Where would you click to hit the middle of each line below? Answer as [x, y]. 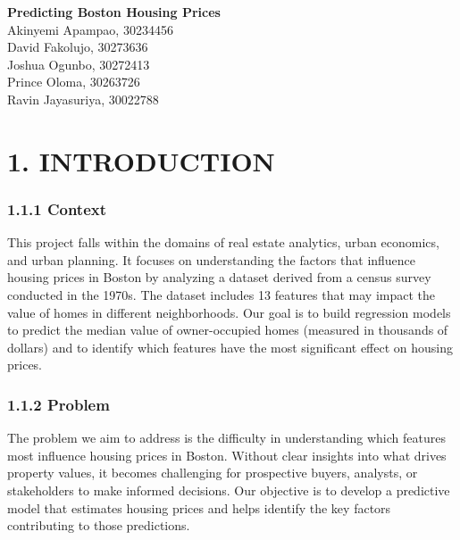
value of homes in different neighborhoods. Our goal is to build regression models [229, 312]
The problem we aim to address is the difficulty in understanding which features [226, 438]
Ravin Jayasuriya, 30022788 [83, 99]
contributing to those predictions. [99, 525]
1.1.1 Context [57, 208]
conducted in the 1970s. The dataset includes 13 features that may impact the [222, 294]
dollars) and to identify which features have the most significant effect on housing [230, 347]
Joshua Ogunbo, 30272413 [79, 64]
